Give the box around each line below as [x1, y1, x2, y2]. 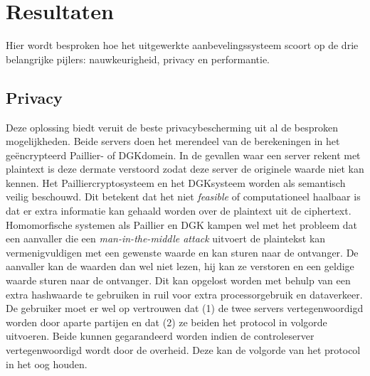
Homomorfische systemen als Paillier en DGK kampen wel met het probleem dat [6, 217, 357, 232]
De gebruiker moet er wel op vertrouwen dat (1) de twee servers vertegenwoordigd [6, 301, 364, 316]
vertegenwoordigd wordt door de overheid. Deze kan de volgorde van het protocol [6, 343, 361, 358]
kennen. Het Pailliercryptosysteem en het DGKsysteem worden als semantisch [6, 175, 346, 190]
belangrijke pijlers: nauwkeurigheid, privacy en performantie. [6, 51, 270, 66]
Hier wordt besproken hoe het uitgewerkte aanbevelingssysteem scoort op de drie [6, 38, 359, 53]
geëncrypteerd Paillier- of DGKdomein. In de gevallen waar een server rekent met [6, 147, 361, 162]
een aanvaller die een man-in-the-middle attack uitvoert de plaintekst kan [6, 231, 326, 246]
